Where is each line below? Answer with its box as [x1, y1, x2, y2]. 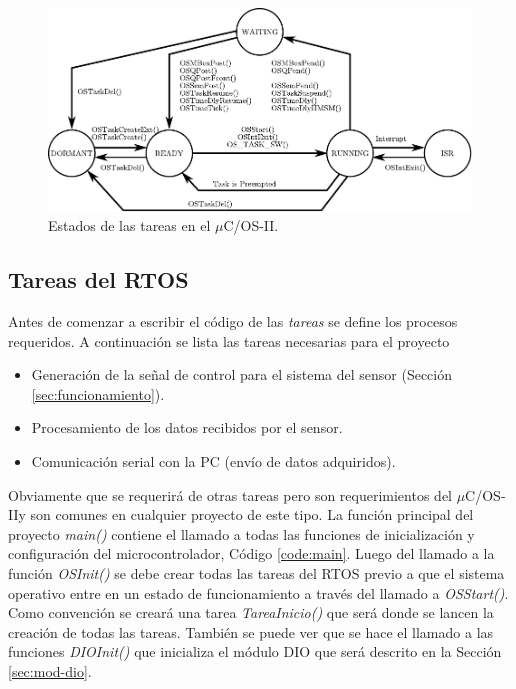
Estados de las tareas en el [48, 215, 211, 236]
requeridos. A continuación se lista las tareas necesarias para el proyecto [8, 330, 450, 351]
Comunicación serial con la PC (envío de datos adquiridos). [31, 450, 396, 471]
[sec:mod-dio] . [8, 660, 92, 681]
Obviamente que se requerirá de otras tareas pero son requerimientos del [8, 484, 452, 505]
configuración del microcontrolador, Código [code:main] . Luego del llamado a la [8, 543, 495, 564]
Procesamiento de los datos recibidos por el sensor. [31, 417, 343, 438]
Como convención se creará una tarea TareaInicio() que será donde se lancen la [8, 602, 494, 623]
